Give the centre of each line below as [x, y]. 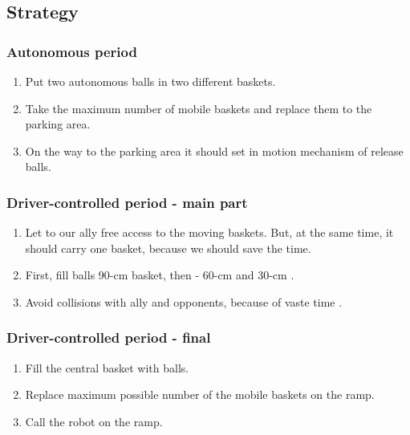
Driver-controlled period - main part [127, 202]
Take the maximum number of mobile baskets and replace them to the [199, 108]
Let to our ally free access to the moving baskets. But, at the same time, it [209, 232]
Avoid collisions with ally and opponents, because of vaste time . [184, 301]
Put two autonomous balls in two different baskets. [150, 81]
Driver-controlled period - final [109, 337]
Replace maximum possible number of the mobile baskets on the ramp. [200, 394]
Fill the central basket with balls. [107, 367]
